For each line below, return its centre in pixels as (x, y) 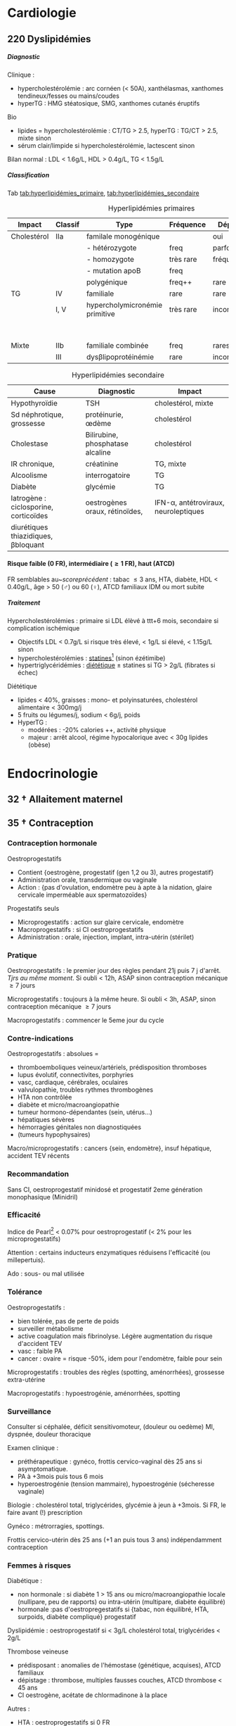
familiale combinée (118, 345)
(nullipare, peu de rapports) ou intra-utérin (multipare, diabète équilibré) (122, 1602)
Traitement (24, 603)
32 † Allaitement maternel (65, 799)
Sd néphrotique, (37, 415)
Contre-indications (40, 1038)
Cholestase (29, 443)
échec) (28, 673)
